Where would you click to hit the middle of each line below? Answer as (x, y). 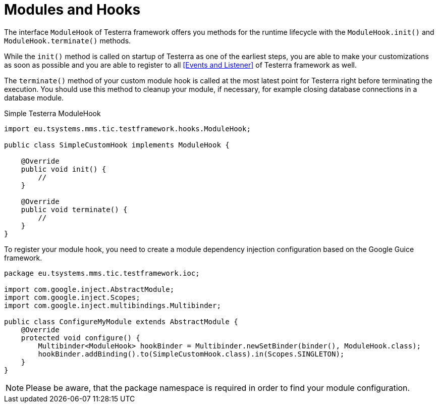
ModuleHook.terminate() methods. (68, 40)
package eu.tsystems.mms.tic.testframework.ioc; (102, 273)
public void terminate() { (74, 209)
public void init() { (64, 169)
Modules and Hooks (72, 10)
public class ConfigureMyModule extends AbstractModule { (121, 321)
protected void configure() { (80, 338)
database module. (34, 97)
